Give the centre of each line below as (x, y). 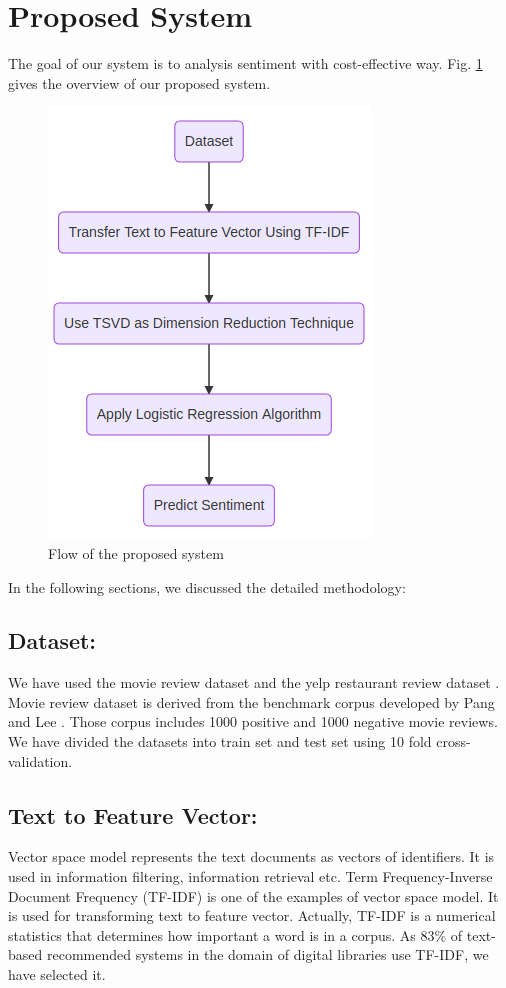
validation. (40, 760)
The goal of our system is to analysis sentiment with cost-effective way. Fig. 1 (245, 63)
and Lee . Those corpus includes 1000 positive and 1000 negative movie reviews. (253, 721)
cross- (453, 741)
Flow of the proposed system (136, 552)
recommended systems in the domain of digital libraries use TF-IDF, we (267, 954)
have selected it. (57, 974)
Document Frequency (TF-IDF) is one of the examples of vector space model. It (253, 895)
